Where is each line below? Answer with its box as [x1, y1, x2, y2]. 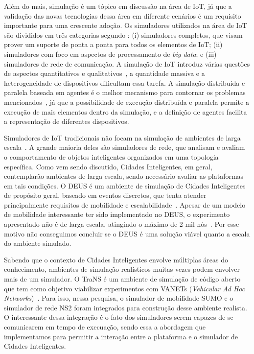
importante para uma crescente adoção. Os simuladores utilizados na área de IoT [4, 20, 247, 30]
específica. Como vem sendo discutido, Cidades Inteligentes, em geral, [4, 161, 212, 171]
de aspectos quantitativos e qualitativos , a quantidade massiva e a [4, 68, 205, 78]
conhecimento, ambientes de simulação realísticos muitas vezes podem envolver [4, 264, 240, 274]
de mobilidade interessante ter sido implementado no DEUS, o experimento [4, 209, 230, 219]
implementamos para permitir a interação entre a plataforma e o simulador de [4, 331, 238, 341]
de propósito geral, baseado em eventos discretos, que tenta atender [4, 190, 207, 200]
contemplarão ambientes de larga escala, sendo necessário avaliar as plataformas [4, 171, 244, 181]
